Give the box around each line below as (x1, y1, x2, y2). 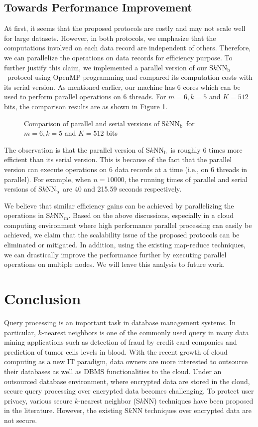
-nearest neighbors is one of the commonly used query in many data (41, 327, 249, 337)
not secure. (4, 415, 37, 425)
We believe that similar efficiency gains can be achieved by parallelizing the (4, 200, 234, 211)
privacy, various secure (4, 395, 73, 406)
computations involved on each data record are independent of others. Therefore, (4, 42, 251, 53)
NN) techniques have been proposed (143, 395, 254, 406)
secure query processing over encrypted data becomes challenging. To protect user (4, 386, 254, 396)
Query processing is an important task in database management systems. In (4, 317, 236, 327)
